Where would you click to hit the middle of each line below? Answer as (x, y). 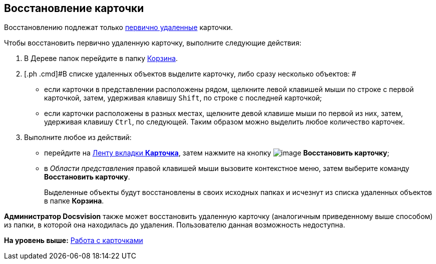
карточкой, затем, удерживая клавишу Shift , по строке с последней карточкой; (183, 98)
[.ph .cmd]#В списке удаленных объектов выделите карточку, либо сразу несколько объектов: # (190, 74)
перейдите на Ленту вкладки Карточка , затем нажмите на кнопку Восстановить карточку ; (217, 153)
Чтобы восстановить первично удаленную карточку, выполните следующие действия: (153, 43)
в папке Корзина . (74, 201)
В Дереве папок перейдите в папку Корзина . (101, 58)
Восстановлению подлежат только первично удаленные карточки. (119, 27)
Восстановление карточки (74, 8)
